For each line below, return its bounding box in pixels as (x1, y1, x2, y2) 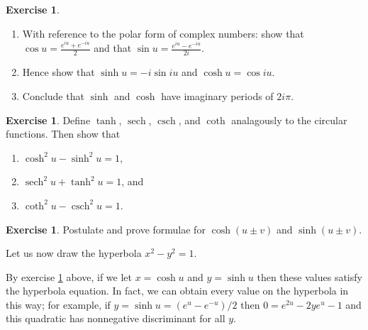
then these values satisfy (257, 269, 362, 284)
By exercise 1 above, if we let (6, 269, 132, 284)
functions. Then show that (6, 126, 121, 141)
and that (94, 40, 132, 55)
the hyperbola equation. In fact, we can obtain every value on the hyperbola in (6, 283, 349, 298)
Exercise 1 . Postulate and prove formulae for (6, 221, 206, 236)
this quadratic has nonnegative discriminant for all (6, 311, 225, 326)
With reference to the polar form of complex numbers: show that (22, 26, 304, 40)
